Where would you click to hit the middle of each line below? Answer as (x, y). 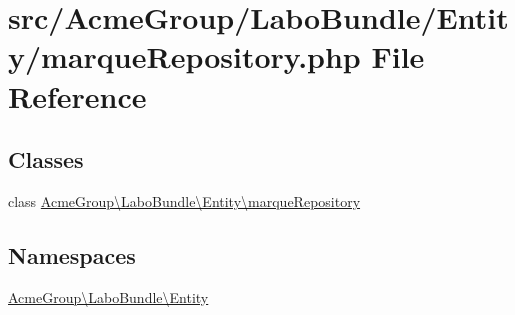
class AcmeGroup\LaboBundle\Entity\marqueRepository (184, 200)
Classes (46, 159)
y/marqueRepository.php (184, 56)
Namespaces (72, 254)
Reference (77, 95)
